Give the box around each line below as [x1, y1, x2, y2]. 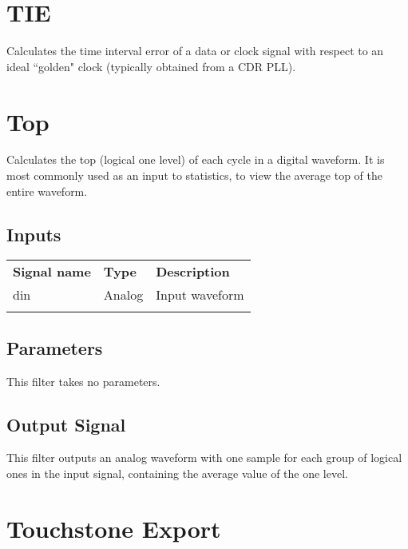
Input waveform [156, 285, 244, 304]
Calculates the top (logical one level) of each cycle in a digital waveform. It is [6, 151, 385, 168]
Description [156, 262, 230, 281]
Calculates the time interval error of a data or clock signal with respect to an [6, 42, 384, 59]
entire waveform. [6, 182, 88, 199]
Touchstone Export [6, 511, 221, 544]
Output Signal [6, 412, 126, 436]
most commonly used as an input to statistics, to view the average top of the [6, 167, 383, 184]
